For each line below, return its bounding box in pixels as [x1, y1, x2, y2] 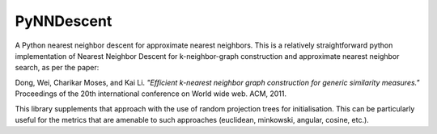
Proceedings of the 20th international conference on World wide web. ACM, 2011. [15, 89, 287, 98]
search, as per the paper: [15, 63, 100, 73]
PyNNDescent [15, 12, 112, 30]
